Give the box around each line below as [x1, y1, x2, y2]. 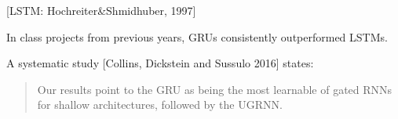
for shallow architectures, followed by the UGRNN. [37, 96, 283, 113]
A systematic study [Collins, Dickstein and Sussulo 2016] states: [6, 55, 314, 71]
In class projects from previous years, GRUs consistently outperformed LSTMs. [6, 28, 388, 45]
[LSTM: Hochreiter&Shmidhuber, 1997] [6, 2, 196, 18]
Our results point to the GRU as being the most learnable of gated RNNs [37, 81, 393, 97]
